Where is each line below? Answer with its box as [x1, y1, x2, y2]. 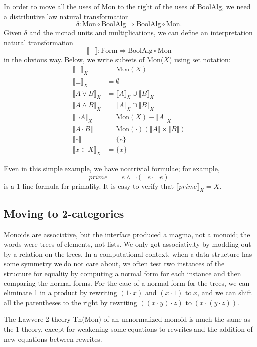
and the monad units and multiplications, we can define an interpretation [29, 27, 253, 38]
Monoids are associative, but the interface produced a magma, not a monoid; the [4, 229, 250, 239]
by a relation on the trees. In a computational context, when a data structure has [4, 248, 252, 259]
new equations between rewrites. [4, 333, 102, 344]
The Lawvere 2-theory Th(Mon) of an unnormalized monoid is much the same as [4, 314, 250, 324]
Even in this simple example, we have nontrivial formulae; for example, [4, 163, 220, 173]
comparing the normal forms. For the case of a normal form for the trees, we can [4, 278, 250, 288]
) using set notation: [169, 54, 231, 65]
